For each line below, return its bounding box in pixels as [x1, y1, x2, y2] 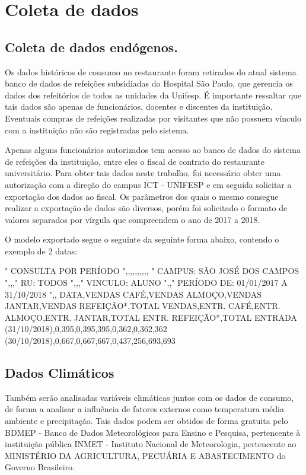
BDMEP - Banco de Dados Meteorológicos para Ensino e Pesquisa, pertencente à [5, 426, 301, 438]
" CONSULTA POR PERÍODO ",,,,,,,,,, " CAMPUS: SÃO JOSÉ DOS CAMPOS [5, 264, 299, 277]
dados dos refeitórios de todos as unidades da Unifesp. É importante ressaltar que [5, 88, 302, 101]
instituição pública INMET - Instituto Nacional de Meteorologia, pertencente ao [5, 438, 297, 450]
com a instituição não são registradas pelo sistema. [5, 123, 189, 136]
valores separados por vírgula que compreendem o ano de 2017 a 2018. [5, 213, 260, 225]
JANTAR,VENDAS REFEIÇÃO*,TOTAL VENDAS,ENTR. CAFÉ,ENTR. [5, 299, 280, 312]
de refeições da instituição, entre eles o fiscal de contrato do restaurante [5, 155, 265, 167]
